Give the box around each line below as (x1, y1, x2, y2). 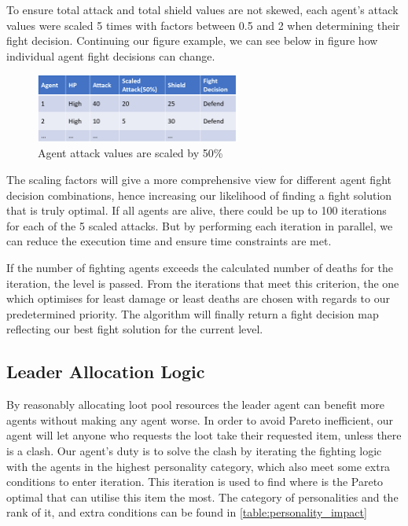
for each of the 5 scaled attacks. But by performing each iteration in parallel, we (6, 217, 393, 234)
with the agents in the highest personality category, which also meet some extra (6, 458, 391, 474)
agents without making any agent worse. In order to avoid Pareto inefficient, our (6, 411, 394, 428)
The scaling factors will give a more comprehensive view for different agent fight (6, 171, 391, 188)
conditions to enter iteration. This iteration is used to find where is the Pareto (6, 473, 384, 490)
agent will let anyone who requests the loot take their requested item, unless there (6, 427, 402, 443)
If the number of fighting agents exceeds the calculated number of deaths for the (6, 259, 393, 275)
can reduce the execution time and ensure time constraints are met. (6, 233, 332, 249)
